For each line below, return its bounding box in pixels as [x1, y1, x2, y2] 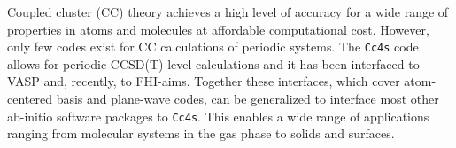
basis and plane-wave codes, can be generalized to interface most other [56, 90, 439, 108]
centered [7, 90, 52, 108]
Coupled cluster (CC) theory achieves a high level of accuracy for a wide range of [7, 3, 449, 20]
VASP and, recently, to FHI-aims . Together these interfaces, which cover [7, 72, 400, 90]
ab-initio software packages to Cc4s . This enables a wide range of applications [7, 106, 429, 125]
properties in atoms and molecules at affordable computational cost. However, [7, 19, 429, 38]
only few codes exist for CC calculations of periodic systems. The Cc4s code [7, 37, 419, 56]
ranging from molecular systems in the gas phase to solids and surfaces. [7, 124, 395, 143]
